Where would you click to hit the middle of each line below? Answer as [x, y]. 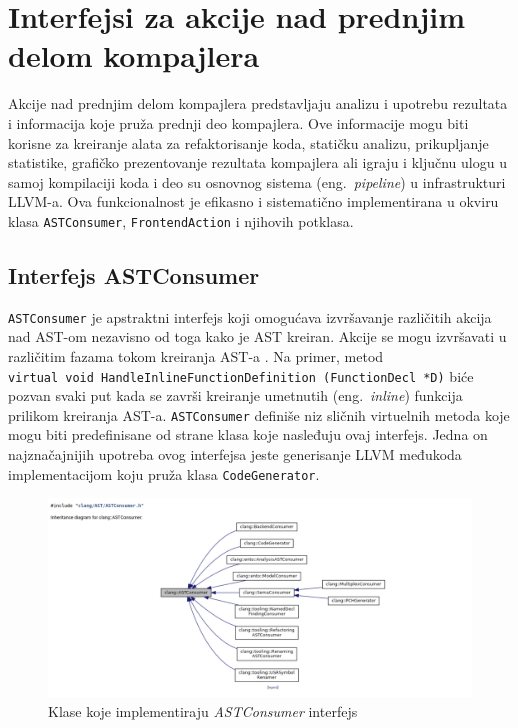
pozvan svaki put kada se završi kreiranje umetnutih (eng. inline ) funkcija [235, 395]
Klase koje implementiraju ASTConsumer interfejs [203, 710]
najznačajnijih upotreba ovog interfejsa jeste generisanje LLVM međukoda [235, 454]
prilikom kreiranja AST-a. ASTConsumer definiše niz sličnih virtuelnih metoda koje [259, 414]
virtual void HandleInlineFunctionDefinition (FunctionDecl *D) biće [241, 375]
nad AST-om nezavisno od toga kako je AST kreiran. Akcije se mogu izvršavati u [257, 336]
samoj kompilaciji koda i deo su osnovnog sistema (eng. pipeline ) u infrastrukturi [257, 181]
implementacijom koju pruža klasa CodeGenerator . [164, 473]
